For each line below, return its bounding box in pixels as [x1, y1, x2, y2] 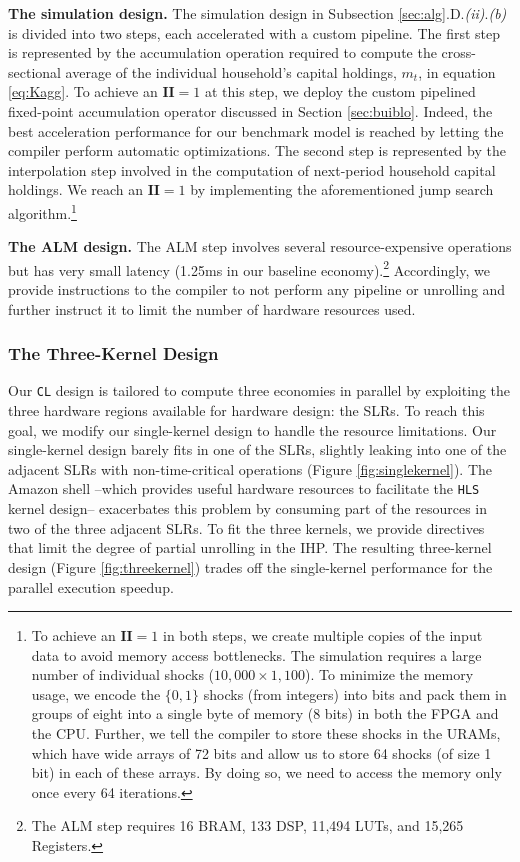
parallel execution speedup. [8, 576, 174, 597]
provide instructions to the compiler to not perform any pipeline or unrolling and [8, 279, 506, 300]
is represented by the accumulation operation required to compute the [8, 42, 437, 63]
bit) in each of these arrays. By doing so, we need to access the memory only [31, 762, 502, 783]
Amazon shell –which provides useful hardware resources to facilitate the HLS [8, 478, 480, 499]
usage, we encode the [31, 683, 161, 704]
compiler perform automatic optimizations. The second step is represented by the [8, 140, 506, 161]
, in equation [418, 61, 496, 82]
